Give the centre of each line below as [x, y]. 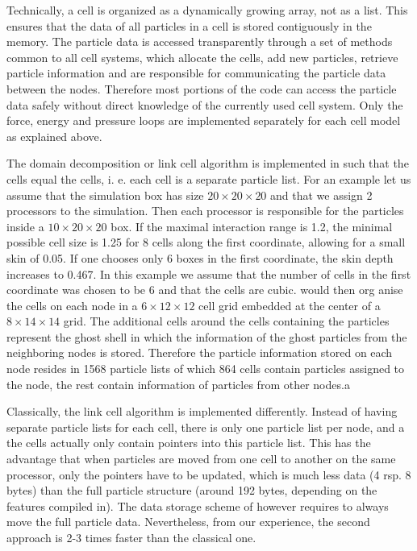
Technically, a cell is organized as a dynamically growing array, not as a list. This [207, 10]
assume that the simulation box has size [105, 195]
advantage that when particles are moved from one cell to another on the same [201, 459]
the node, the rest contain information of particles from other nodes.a [178, 384]
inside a [25, 226]
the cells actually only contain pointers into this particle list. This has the [189, 443]
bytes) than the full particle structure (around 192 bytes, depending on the [192, 490]
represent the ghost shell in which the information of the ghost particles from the [207, 336]
